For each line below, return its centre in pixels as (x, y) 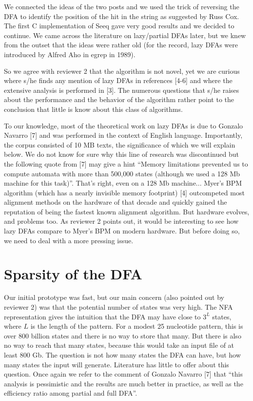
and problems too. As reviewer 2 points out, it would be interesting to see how (121, 221)
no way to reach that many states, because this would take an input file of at (119, 345)
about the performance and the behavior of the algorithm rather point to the (119, 99)
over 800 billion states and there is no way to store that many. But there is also (123, 335)
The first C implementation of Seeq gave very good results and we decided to (119, 26)
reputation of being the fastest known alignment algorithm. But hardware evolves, (127, 211)
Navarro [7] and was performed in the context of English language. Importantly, (123, 135)
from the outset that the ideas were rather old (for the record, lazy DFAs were (121, 45)
